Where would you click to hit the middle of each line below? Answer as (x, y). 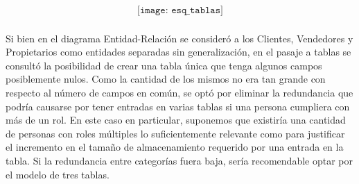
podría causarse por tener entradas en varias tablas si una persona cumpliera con (178, 106)
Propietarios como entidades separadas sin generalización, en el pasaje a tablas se (178, 52)
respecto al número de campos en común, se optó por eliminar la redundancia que (179, 92)
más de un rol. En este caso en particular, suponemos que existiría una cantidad (176, 120)
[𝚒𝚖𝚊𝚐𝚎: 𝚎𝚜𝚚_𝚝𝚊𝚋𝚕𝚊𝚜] (180, 11)
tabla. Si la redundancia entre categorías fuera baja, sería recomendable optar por (179, 160)
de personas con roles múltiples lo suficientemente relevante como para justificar (175, 133)
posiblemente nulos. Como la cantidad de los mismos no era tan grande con (166, 79)
